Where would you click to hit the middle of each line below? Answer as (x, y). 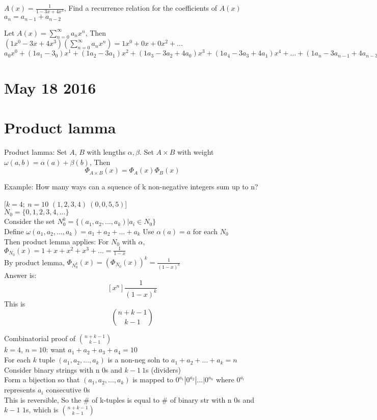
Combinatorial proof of (40, 338)
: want (56, 349)
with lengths (106, 151)
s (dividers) (164, 369)
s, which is (42, 410)
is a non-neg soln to (138, 360)
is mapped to (153, 380)
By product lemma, (34, 262)
